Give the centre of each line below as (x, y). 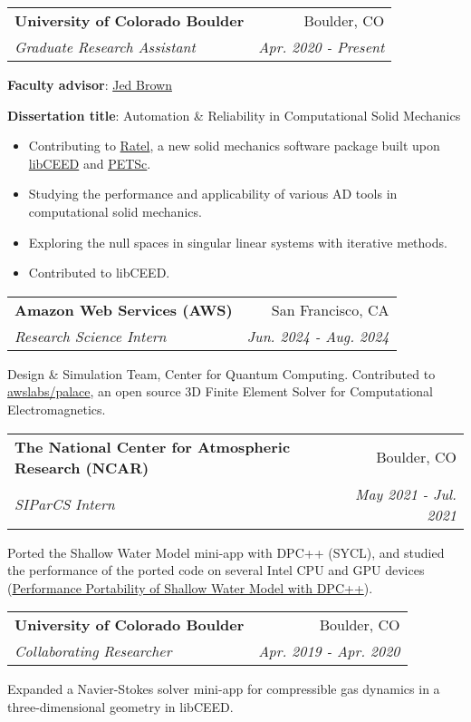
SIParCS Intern (65, 504)
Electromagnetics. (57, 409)
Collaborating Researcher (93, 651)
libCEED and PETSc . (90, 163)
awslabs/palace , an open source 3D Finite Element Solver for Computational (220, 391)
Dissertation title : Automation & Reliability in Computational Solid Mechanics (234, 115)
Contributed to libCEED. (99, 273)
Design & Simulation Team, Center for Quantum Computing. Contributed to (221, 373)
